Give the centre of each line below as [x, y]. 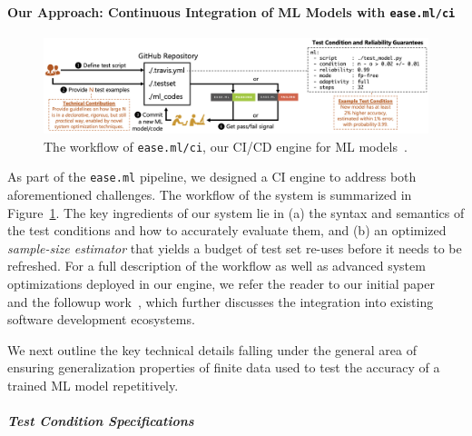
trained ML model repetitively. [93, 385]
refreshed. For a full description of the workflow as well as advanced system [216, 266]
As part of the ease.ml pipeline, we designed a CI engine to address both [212, 177]
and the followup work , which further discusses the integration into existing [221, 301]
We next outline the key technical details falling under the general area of [212, 349]
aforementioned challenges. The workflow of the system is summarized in [210, 194]
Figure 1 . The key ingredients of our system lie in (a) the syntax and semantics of [236, 212]
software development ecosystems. [101, 319]
